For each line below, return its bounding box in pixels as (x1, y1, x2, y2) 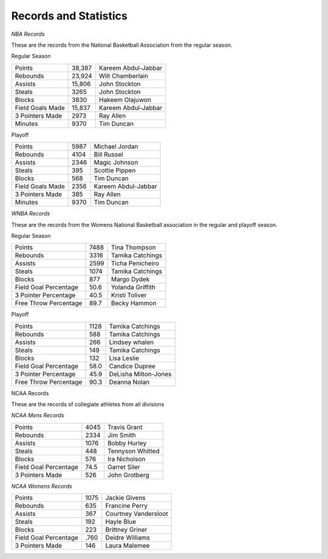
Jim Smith (107, 431, 136, 439)
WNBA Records (11, 210, 50, 217)
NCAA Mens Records (11, 412, 64, 419)
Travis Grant (107, 422, 143, 431)
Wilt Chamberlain (99, 72, 149, 80)
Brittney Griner (105, 526, 148, 534)
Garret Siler (107, 462, 140, 471)
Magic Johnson (94, 158, 138, 167)
